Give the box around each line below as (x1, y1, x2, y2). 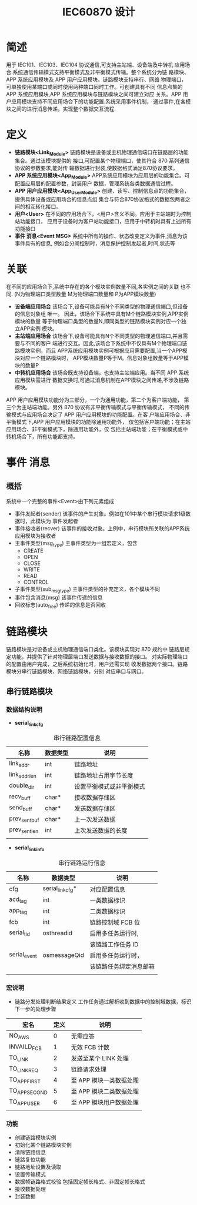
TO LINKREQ (9, 1065, 38, 1073)
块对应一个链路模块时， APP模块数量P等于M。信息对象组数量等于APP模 (14, 354, 189, 361)
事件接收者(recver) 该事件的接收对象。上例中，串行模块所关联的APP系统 (14, 525, 190, 532)
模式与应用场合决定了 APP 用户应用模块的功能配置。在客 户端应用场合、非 (11, 411, 191, 418)
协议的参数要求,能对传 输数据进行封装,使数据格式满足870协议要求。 (14, 164, 178, 171)
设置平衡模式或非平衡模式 (74, 782, 145, 791)
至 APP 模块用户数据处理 (71, 1099, 139, 1107)
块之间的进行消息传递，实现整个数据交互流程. (6, 105, 116, 112)
